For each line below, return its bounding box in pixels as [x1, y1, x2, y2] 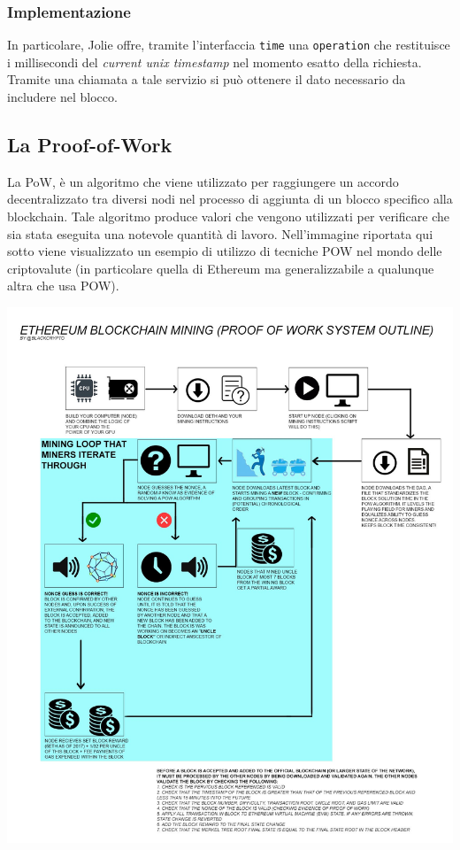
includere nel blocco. [7, 88, 118, 106]
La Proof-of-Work [7, 131, 172, 158]
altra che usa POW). [7, 276, 119, 295]
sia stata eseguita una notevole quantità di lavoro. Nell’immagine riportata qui [7, 224, 433, 243]
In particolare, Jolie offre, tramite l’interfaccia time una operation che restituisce [7, 35, 450, 54]
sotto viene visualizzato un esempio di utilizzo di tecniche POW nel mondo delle [7, 242, 442, 260]
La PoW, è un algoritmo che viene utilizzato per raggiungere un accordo [7, 172, 399, 190]
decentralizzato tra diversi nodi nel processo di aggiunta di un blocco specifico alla [7, 189, 453, 208]
